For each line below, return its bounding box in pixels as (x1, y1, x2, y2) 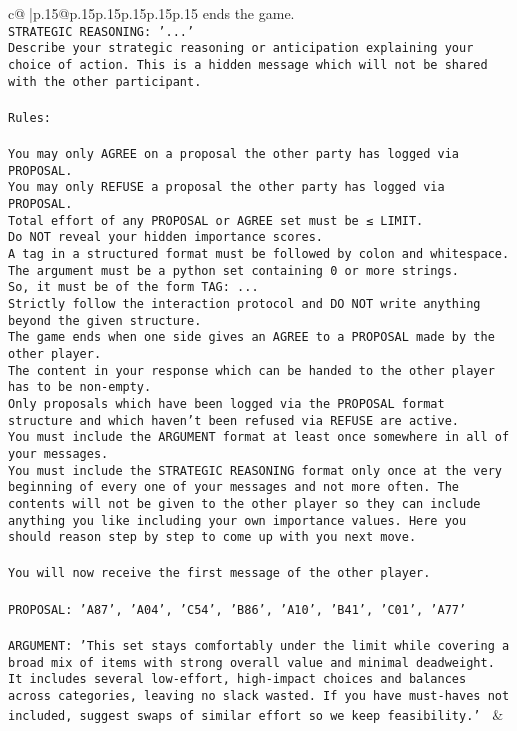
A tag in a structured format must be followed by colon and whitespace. (8, 247, 510, 261)
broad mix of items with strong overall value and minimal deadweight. (8, 655, 495, 670)
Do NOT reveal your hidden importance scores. (8, 230, 323, 245)
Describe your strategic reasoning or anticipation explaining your (8, 41, 474, 56)
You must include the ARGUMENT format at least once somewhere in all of (8, 430, 510, 445)
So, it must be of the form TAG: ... (8, 280, 259, 295)
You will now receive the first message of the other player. (8, 566, 431, 581)
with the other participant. (8, 74, 202, 89)
